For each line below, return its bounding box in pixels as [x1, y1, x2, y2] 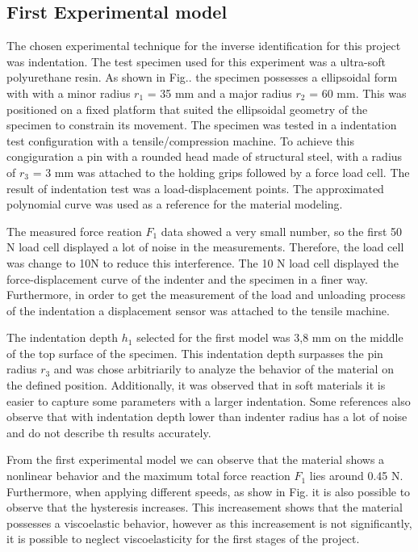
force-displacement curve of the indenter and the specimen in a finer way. [6, 270, 368, 287]
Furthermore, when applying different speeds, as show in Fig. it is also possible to [6, 482, 411, 499]
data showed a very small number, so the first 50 [161, 222, 403, 239]
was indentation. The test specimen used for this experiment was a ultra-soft [6, 53, 387, 70]
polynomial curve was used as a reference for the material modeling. [6, 196, 343, 213]
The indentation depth [6, 329, 119, 346]
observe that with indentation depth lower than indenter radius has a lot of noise [6, 408, 408, 425]
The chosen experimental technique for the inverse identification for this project [6, 37, 401, 54]
